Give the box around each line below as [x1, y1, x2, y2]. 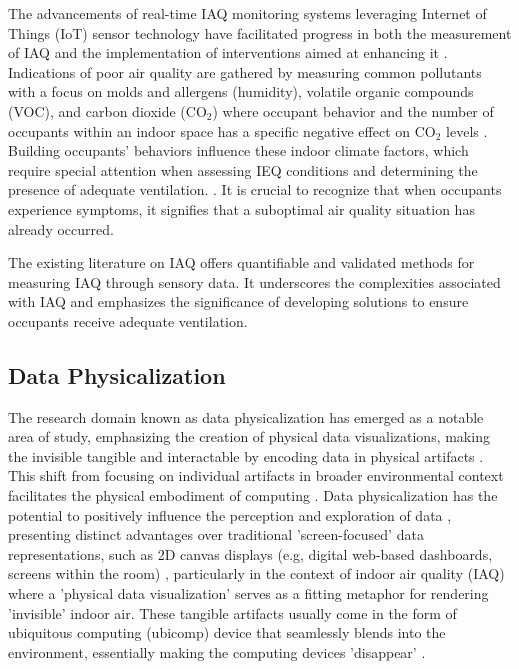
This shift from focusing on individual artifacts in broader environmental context [8, 465, 504, 486]
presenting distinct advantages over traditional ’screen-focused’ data [8, 524, 424, 545]
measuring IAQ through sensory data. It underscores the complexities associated [8, 271, 501, 292]
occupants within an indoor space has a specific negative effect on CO [8, 120, 436, 141]
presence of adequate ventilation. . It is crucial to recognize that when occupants [8, 179, 502, 200]
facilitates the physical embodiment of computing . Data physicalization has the [8, 485, 498, 506]
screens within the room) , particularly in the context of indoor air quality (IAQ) [8, 563, 505, 584]
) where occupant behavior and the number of [212, 100, 494, 121]
